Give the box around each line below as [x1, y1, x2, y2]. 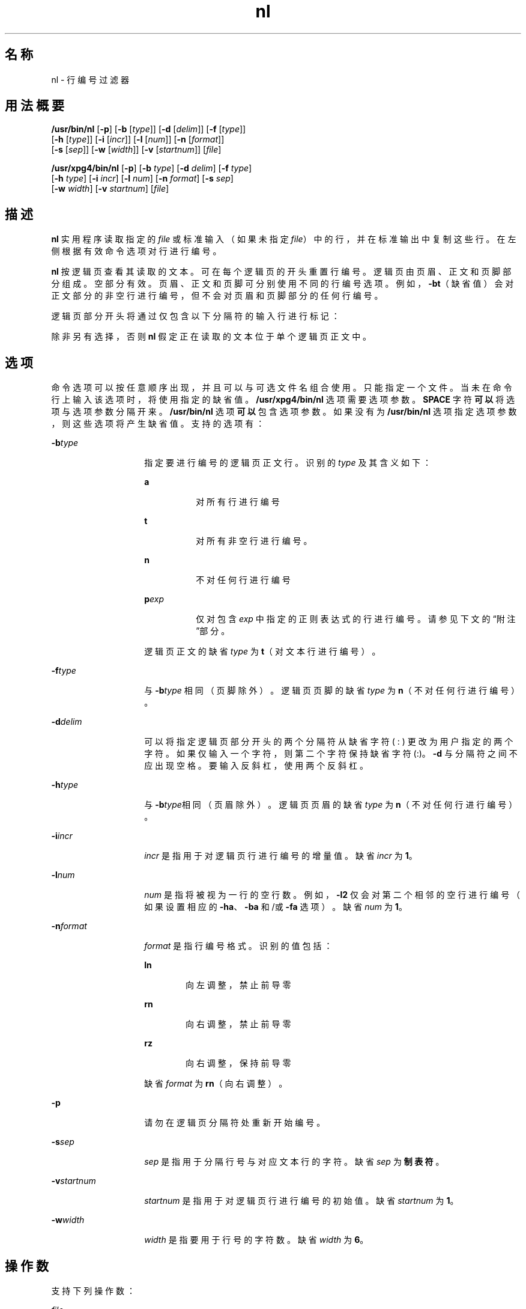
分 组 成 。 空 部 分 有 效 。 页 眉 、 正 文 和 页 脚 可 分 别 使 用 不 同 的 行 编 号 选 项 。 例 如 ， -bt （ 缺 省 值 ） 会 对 [51, 278, 514, 289]
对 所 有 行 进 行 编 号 [196, 496, 280, 507]
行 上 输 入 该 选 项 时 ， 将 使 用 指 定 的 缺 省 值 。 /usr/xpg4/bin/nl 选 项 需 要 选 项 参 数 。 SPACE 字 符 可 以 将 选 [51, 394, 515, 405]
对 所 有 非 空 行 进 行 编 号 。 [196, 535, 312, 546]
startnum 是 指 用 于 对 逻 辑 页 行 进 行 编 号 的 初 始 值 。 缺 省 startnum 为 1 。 [144, 1195, 459, 1206]
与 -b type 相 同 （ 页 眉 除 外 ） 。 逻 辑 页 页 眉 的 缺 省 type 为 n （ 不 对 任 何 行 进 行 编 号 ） [144, 799, 518, 810]
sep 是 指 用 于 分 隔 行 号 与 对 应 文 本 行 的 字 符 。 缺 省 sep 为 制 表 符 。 [144, 1156, 444, 1167]
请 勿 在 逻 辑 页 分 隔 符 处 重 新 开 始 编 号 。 [144, 1117, 325, 1128]
